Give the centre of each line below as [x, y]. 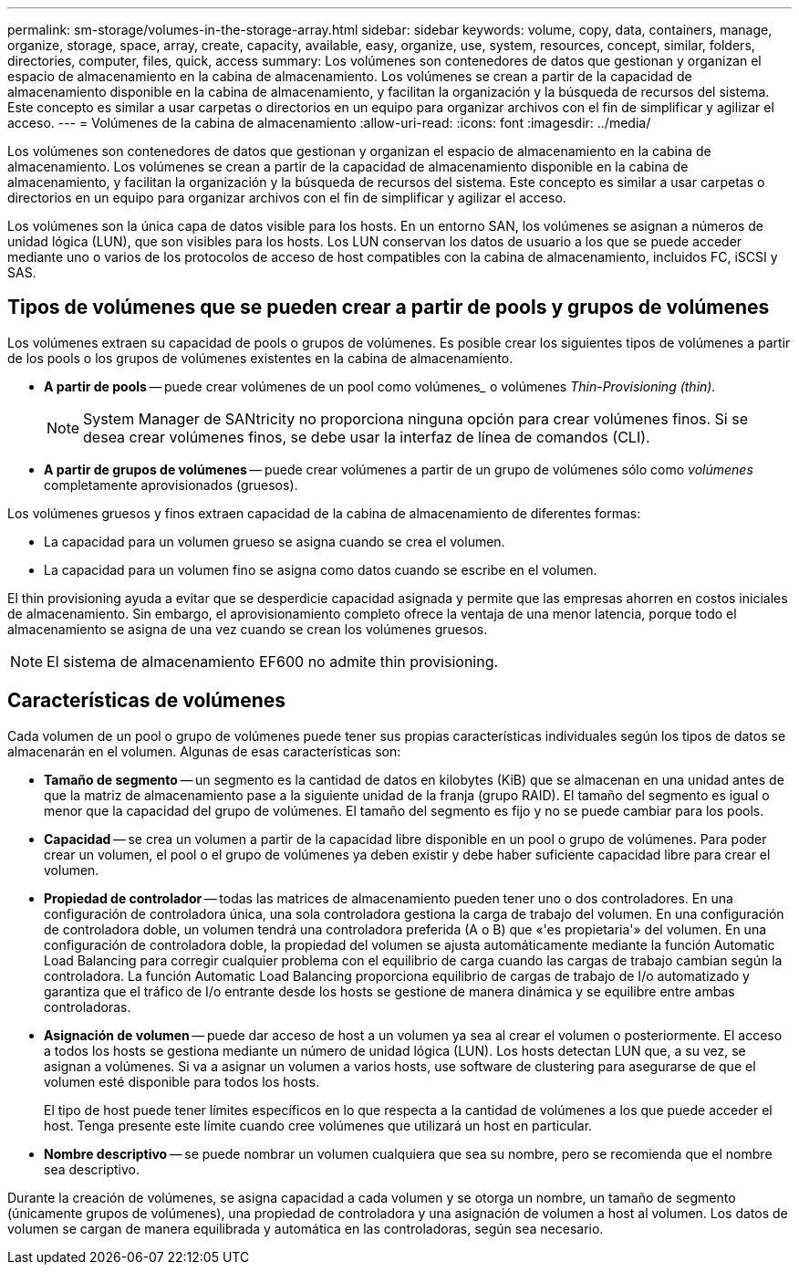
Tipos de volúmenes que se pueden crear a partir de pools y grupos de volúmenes [389, 308]
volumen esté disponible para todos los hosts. [182, 1081]
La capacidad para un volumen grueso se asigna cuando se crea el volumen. [275, 541]
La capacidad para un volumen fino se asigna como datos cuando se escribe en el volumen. [321, 569]
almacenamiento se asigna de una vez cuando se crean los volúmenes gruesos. [248, 629]
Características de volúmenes [147, 701]
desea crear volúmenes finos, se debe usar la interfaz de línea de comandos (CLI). [367, 437]
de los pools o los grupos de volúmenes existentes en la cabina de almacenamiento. [260, 358]
